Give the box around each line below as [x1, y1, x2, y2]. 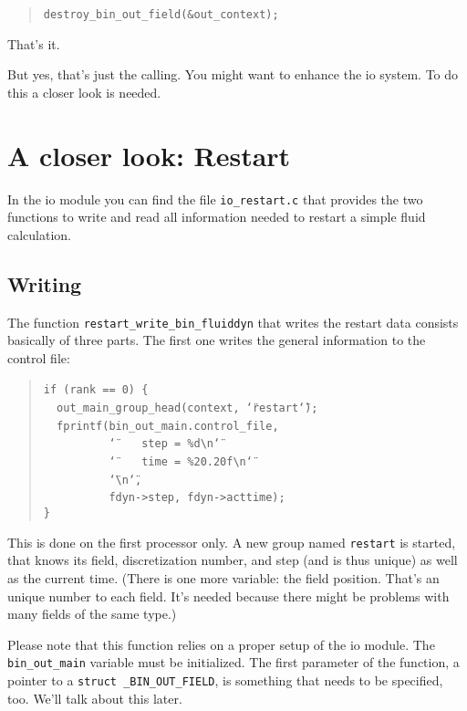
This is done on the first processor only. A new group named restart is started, [7, 532, 456, 551]
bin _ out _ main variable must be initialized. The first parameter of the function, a [7, 653, 460, 672]
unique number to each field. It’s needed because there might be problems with [7, 586, 450, 605]
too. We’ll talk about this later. [7, 688, 182, 707]
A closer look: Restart [7, 136, 291, 173]
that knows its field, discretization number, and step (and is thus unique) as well [7, 550, 458, 570]
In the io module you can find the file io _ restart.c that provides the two [7, 189, 423, 208]
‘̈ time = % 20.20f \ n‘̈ [109, 455, 253, 469]
